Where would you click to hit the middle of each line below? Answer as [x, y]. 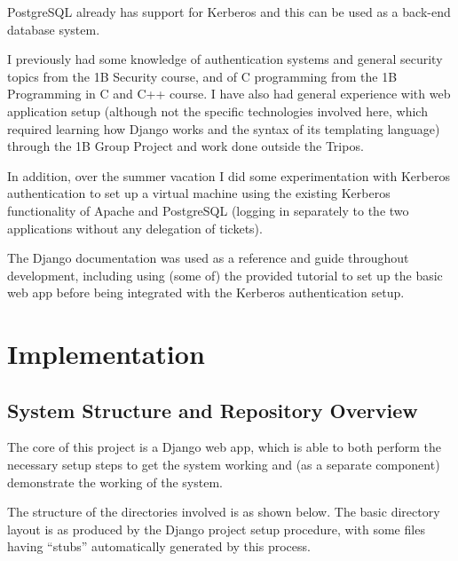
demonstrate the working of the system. [115, 482]
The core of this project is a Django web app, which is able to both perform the [225, 447]
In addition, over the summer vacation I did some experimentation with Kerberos [229, 175]
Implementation [106, 354]
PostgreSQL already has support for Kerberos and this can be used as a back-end [229, 12]
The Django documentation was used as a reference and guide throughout [208, 258]
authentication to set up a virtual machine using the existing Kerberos [199, 193]
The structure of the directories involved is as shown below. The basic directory [224, 512]
